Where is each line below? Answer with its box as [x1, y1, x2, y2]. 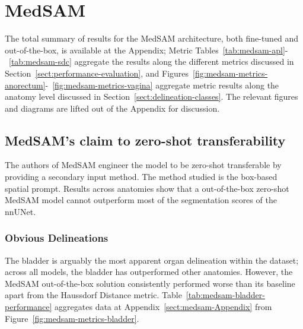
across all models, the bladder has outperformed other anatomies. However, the [5, 265, 293, 278]
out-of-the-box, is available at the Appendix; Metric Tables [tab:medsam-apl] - [5, 43, 288, 56]
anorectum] [5, 78, 46, 91]
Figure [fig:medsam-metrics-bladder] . [5, 312, 139, 324]
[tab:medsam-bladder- [186, 289, 265, 301]
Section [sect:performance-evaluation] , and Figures [5, 67, 189, 79]
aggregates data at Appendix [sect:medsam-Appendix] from [55, 300, 272, 313]
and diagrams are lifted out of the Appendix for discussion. [5, 102, 220, 114]
